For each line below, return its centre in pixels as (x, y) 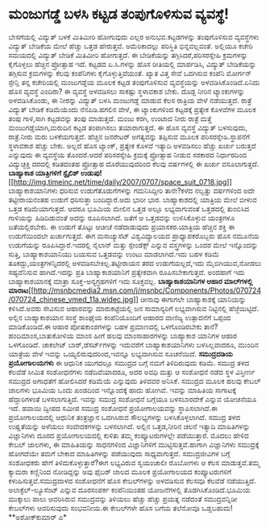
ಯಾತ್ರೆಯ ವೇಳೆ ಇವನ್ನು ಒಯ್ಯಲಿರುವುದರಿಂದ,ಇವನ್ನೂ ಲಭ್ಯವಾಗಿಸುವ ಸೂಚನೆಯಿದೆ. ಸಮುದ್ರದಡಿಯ (121, 353)
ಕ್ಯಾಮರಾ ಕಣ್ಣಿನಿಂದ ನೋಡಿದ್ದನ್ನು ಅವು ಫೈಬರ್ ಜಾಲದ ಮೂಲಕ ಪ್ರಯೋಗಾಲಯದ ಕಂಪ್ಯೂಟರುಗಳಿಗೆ (120, 472)
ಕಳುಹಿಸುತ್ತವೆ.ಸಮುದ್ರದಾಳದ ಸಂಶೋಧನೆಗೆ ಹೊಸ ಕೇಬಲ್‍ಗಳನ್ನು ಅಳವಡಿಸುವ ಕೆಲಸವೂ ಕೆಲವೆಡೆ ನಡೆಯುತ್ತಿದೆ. (132, 480)
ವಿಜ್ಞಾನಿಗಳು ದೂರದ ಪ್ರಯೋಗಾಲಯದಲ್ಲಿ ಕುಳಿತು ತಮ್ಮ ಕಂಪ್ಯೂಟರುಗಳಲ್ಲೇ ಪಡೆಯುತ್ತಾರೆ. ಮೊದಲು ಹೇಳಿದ (129, 435)
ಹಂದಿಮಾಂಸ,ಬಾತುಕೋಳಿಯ (41, 335)
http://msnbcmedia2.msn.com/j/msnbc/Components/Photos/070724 (147, 290)
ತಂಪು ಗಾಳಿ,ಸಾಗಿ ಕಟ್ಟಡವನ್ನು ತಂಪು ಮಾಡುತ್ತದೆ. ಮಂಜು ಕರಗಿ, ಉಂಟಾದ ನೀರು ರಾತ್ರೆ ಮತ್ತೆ (110, 118)
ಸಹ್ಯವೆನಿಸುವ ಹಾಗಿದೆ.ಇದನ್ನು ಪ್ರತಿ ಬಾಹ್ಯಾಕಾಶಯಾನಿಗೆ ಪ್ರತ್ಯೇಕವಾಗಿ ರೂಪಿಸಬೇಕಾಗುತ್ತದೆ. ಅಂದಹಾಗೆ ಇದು (127, 272)
